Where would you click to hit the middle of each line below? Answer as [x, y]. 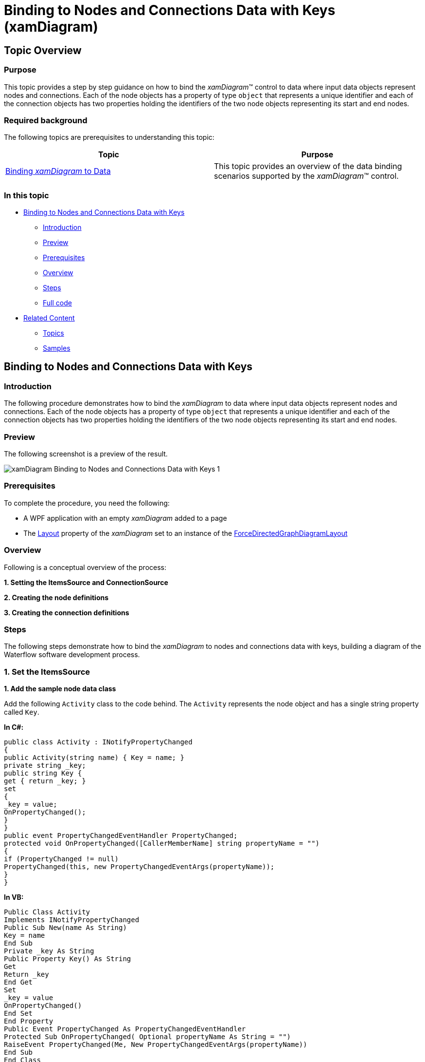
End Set [18, 1014]
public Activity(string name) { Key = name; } [94, 758]
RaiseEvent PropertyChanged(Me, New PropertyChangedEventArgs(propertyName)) [156, 1045]
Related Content [49, 318]
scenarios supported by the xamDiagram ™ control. [306, 176]
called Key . [22, 712]
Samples [57, 348]
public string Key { [43, 773]
